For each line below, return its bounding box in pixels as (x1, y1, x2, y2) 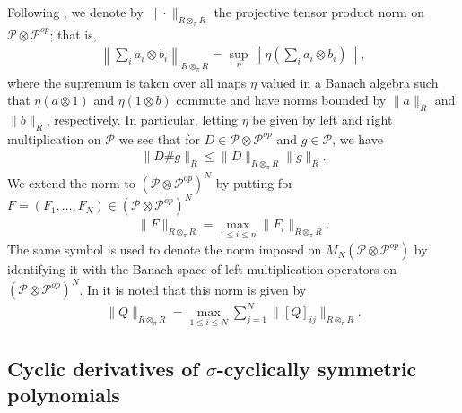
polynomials (7, 380, 120, 408)
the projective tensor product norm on (214, 3, 425, 21)
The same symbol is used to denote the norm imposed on (7, 240, 322, 259)
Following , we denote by (7, 3, 144, 21)
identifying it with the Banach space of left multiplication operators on (7, 260, 397, 279)
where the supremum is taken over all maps (7, 73, 247, 91)
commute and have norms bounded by (176, 90, 387, 109)
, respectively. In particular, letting (46, 109, 239, 128)
